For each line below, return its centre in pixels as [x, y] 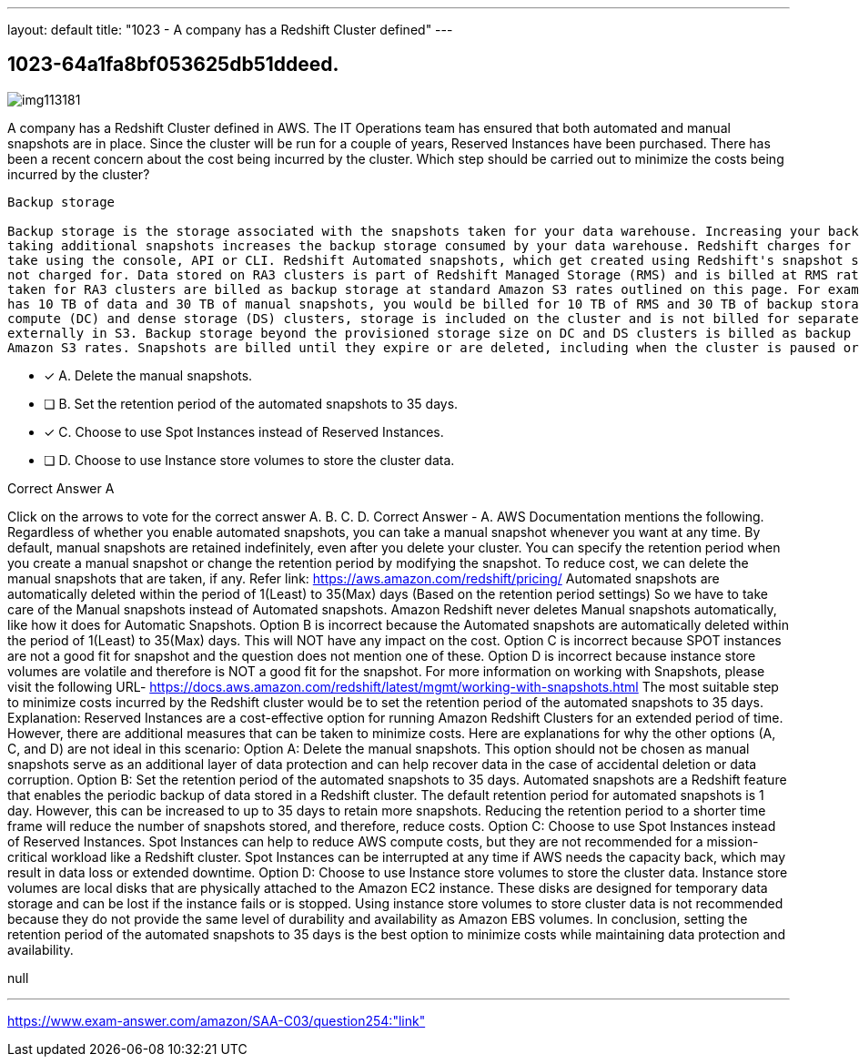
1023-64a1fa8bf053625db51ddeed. [173, 65]
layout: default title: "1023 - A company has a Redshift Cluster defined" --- [230, 30]
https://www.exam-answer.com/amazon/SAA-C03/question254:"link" [217, 1020]
